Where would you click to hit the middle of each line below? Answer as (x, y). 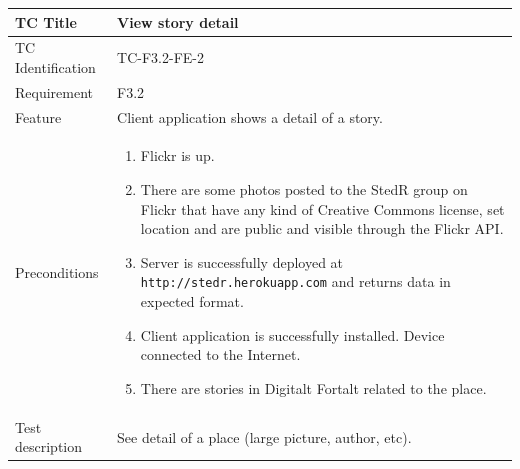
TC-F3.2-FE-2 (160, 57)
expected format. (192, 301)
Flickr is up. (177, 155)
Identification (55, 66)
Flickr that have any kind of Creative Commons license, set (322, 208)
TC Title (46, 21)
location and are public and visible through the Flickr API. (322, 228)
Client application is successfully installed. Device (292, 334)
